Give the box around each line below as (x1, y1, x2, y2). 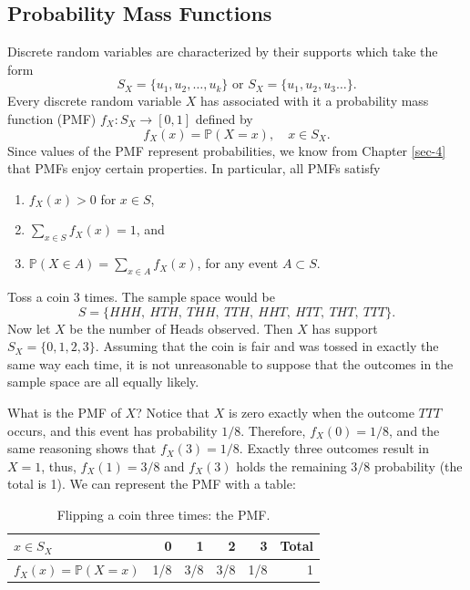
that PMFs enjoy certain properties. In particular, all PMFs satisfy (7, 159, 381, 178)
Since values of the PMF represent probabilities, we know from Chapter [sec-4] (7, 140, 446, 160)
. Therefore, (240, 420, 306, 440)
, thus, (41, 456, 77, 475)
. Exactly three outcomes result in (239, 439, 429, 458)
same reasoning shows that (7, 439, 157, 458)
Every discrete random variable (7, 91, 181, 110)
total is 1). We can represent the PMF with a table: (7, 474, 296, 493)
